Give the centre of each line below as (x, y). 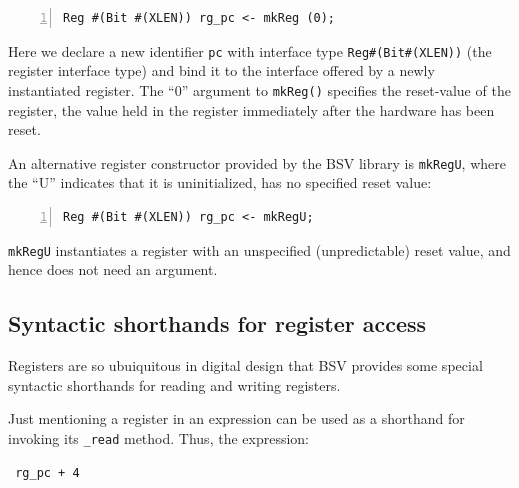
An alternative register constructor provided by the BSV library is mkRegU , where (257, 162)
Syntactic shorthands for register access (217, 323)
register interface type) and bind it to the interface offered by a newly (221, 70)
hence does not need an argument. (113, 269)
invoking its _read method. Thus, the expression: (158, 437)
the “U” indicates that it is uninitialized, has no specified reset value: (220, 182)
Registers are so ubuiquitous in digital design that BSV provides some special (245, 364)
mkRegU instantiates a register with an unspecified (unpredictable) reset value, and (259, 249)
